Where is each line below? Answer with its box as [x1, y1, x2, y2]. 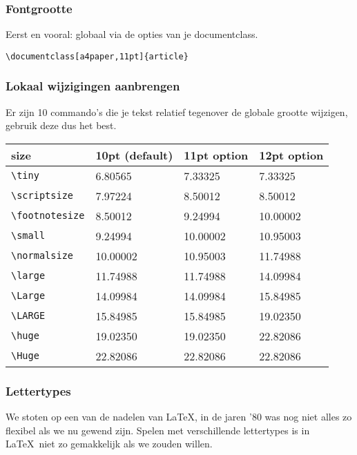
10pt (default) [95, 146, 173, 163]
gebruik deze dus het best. [6, 118, 117, 133]
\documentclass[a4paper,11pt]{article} [6, 51, 189, 61]
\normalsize [11, 250, 74, 262]
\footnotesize [11, 210, 85, 222]
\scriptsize [11, 190, 74, 202]
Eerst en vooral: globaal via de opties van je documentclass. [6, 27, 258, 41]
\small [11, 230, 46, 242]
